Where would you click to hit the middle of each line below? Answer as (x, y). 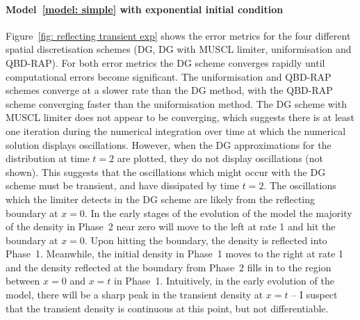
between (23, 281)
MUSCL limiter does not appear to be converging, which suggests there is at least (180, 117)
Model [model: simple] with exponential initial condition (145, 9)
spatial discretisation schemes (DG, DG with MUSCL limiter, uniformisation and (179, 49)
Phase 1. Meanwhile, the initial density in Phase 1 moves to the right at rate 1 (175, 254)
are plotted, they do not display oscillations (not (220, 158)
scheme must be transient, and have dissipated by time (122, 185)
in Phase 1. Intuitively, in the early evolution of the (224, 281)
